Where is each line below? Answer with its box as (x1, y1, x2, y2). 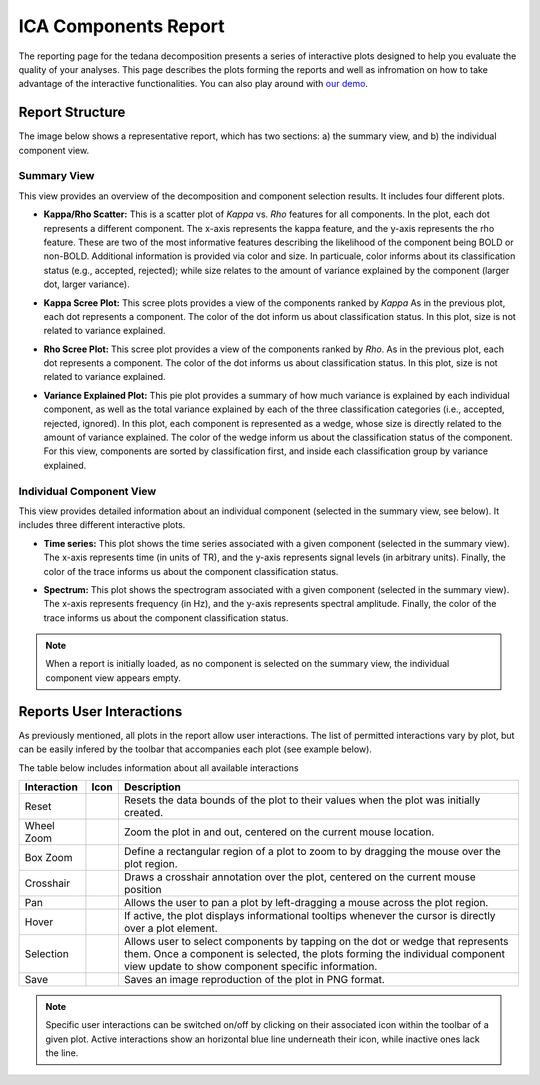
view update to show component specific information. (123, 959, 378, 973)
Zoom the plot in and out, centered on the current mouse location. (123, 825, 435, 839)
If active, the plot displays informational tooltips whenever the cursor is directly (123, 908, 496, 922)
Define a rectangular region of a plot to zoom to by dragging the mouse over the (123, 844, 501, 858)
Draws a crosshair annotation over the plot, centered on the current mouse (123, 870, 477, 884)
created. (123, 805, 164, 819)
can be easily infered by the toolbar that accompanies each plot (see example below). (18, 743, 372, 755)
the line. (45, 1047, 79, 1059)
